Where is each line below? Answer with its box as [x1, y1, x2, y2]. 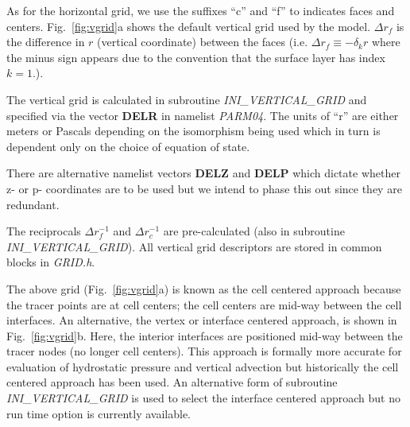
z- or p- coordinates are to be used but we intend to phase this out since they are [6, 180, 402, 196]
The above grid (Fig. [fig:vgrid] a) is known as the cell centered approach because [6, 280, 401, 297]
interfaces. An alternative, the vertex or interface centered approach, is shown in [6, 312, 397, 328]
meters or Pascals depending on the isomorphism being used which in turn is [6, 122, 381, 139]
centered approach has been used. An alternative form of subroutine [6, 374, 338, 390]
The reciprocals [6, 223, 81, 239]
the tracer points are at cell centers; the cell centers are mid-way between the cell [6, 296, 402, 312]
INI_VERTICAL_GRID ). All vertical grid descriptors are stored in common [6, 238, 382, 254]
